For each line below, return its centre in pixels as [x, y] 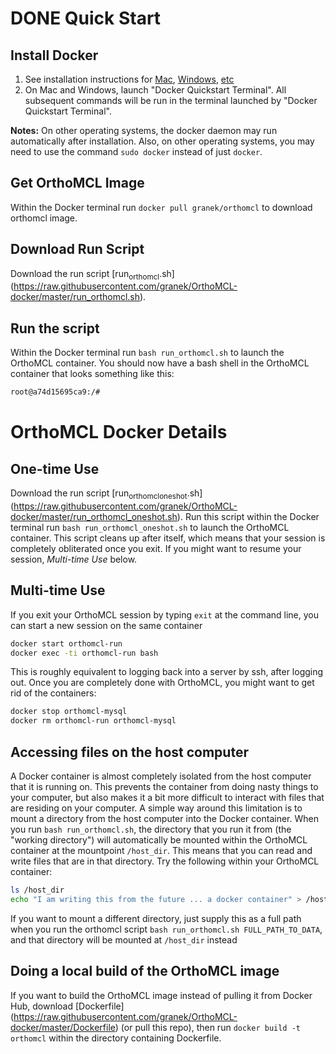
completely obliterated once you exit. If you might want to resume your [156, 548]
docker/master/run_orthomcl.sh [75, 297]
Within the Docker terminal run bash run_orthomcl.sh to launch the [147, 353]
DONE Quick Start [86, 18]
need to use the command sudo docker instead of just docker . [136, 151]
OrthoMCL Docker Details [119, 432]
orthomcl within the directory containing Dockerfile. [116, 1038]
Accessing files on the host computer [129, 752]
